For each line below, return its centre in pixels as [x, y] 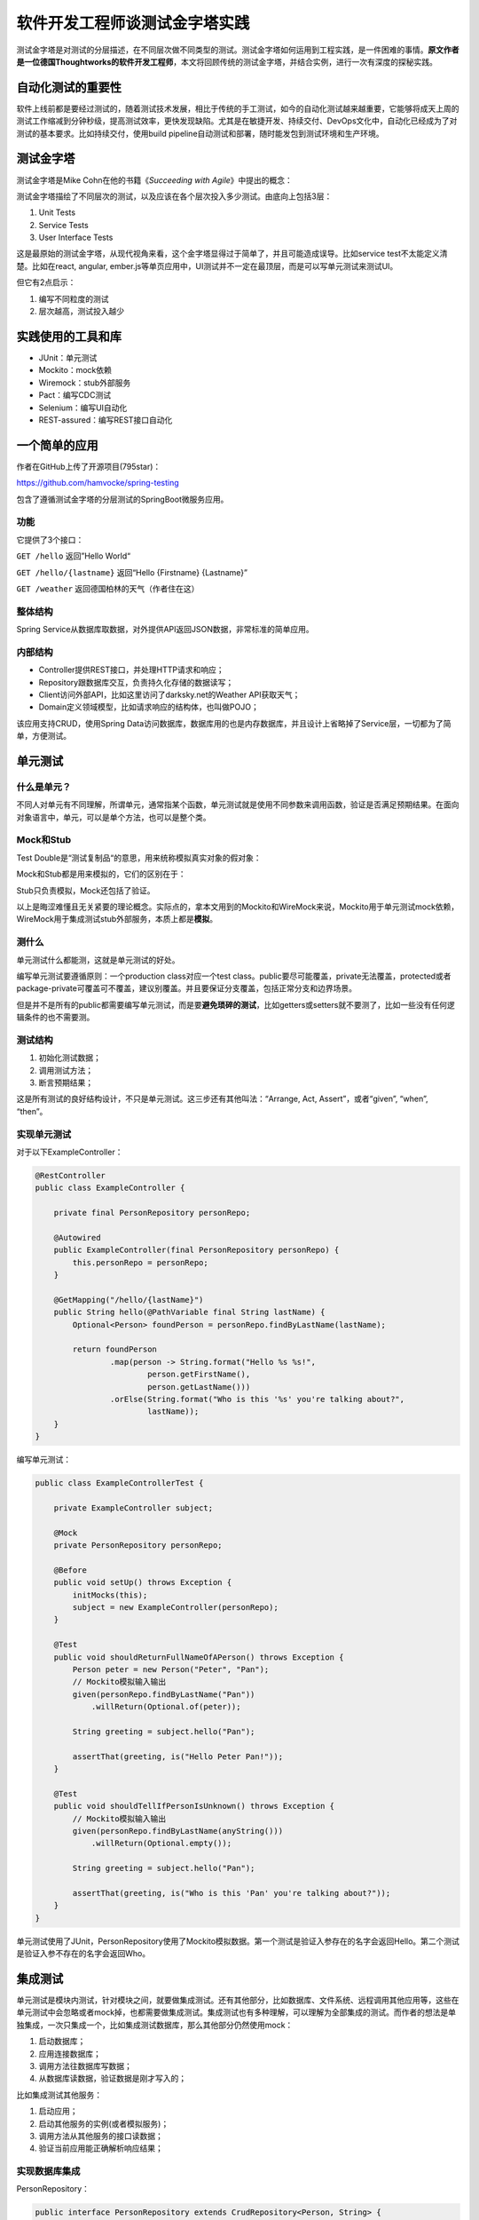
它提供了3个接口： [50, 539]
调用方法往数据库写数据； [85, 2066]
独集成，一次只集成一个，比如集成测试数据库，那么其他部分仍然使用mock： [155, 2025]
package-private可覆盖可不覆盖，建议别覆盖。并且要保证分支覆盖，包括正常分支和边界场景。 [186, 988]
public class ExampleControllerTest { [119, 1483]
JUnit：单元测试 [68, 357]
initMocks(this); [110, 1595]
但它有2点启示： [46, 282]
